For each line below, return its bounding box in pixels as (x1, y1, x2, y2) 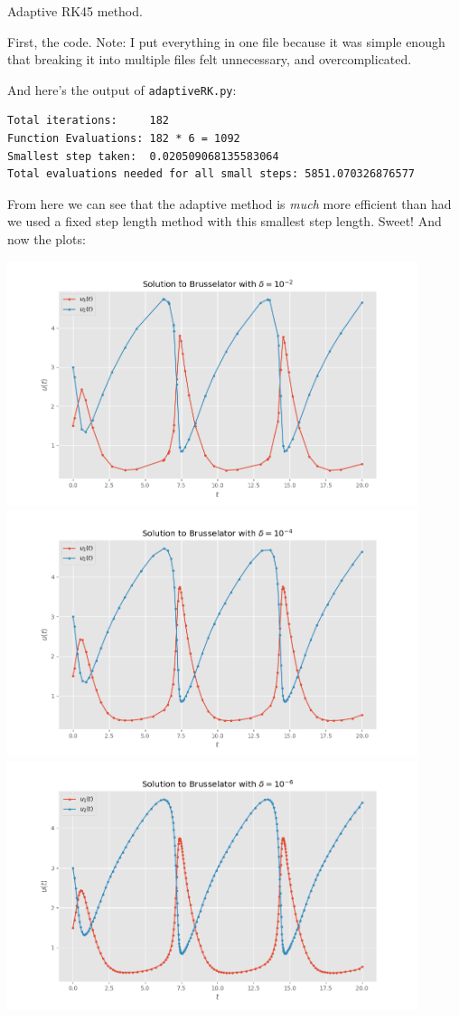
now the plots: (7, 230, 86, 248)
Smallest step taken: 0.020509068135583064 (7, 149, 279, 163)
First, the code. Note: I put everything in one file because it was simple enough (7, 32, 445, 51)
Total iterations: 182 (7, 114, 169, 128)
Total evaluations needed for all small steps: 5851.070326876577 (7, 167, 416, 181)
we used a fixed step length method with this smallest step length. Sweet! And (7, 212, 442, 231)
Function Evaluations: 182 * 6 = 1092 (7, 132, 240, 146)
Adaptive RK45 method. (7, 2, 143, 20)
